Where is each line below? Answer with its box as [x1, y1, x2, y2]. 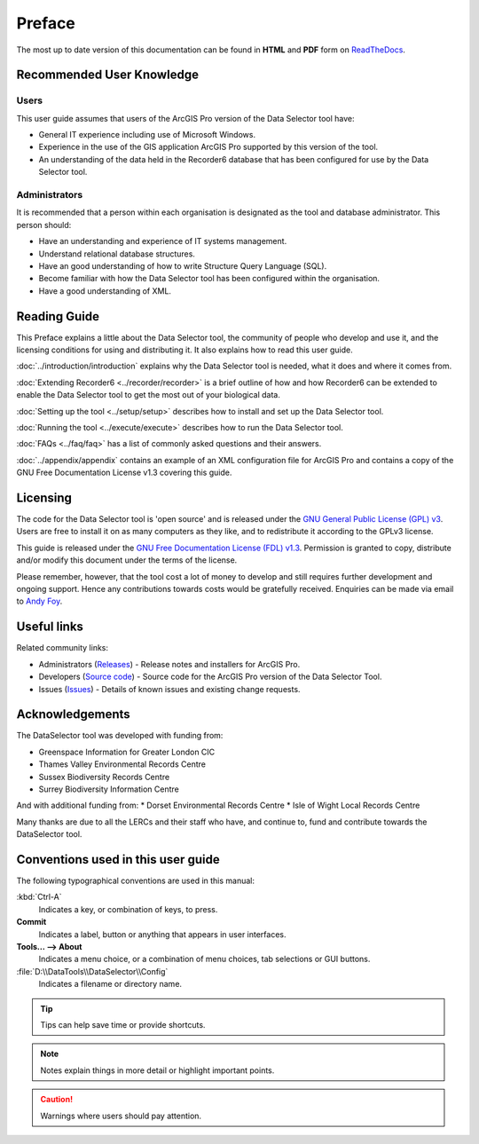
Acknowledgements [16, 706, 130, 722]
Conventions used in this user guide [16, 852, 221, 867]
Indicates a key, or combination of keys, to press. [38, 903, 218, 914]
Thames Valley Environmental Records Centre [38, 759, 206, 769]
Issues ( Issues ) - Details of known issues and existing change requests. [38, 683, 301, 694]
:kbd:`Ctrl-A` [16, 892, 62, 903]
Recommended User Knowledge [16, 67, 200, 83]
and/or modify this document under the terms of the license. [16, 555, 238, 565]
